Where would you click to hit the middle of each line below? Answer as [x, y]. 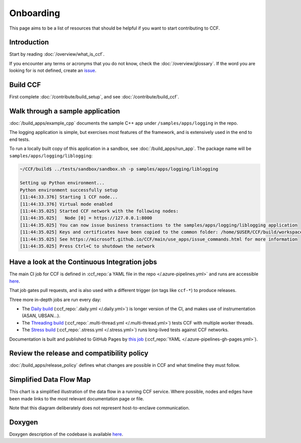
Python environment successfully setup [69, 190]
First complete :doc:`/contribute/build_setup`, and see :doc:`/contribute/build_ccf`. [94, 97]
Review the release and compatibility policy [79, 353]
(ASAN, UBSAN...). [41, 316]
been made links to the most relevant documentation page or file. [77, 398]
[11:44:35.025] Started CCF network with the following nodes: [99, 211]
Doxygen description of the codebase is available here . [66, 434]
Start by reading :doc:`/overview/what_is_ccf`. [57, 54]
